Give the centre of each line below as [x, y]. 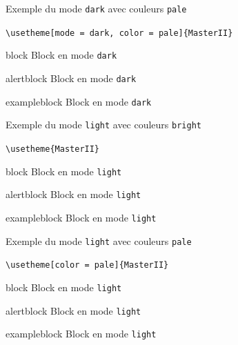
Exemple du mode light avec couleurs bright [103, 125]
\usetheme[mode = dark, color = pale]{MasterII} [119, 33]
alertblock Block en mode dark [71, 78]
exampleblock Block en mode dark [79, 101]
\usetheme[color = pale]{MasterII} [87, 265]
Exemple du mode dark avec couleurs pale [96, 8]
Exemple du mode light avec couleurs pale [99, 240]
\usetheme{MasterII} [53, 149]
